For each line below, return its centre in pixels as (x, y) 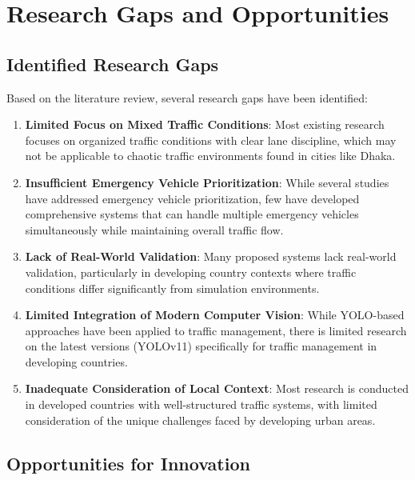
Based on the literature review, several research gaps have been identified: (187, 97)
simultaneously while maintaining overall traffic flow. (154, 229)
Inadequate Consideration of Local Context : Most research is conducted (217, 388)
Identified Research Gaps (113, 64)
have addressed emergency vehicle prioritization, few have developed (192, 198)
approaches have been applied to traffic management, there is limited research (216, 330)
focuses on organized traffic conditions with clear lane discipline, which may (211, 140)
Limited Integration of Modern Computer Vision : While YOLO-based (215, 315)
